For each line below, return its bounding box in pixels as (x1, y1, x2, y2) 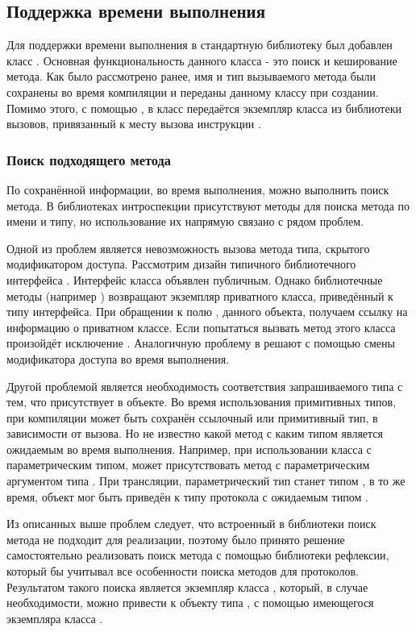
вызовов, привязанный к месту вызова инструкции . (6, 115, 261, 132)
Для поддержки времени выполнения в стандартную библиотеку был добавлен (6, 36, 393, 53)
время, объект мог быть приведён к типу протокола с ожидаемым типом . (6, 488, 368, 505)
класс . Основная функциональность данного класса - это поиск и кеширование (6, 52, 397, 69)
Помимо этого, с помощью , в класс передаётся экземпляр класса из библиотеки (6, 99, 401, 116)
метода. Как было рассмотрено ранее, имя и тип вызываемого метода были (6, 68, 376, 85)
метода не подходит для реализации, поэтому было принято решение (6, 530, 345, 547)
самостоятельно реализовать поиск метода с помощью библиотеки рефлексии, (6, 547, 389, 563)
